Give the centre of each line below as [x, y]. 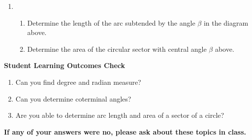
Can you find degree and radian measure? [78, 82]
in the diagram [226, 22]
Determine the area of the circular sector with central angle [117, 49]
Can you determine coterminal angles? [73, 98]
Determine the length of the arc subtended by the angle [111, 22]
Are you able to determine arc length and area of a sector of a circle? [120, 115]
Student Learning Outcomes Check [65, 65]
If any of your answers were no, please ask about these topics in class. [125, 131]
